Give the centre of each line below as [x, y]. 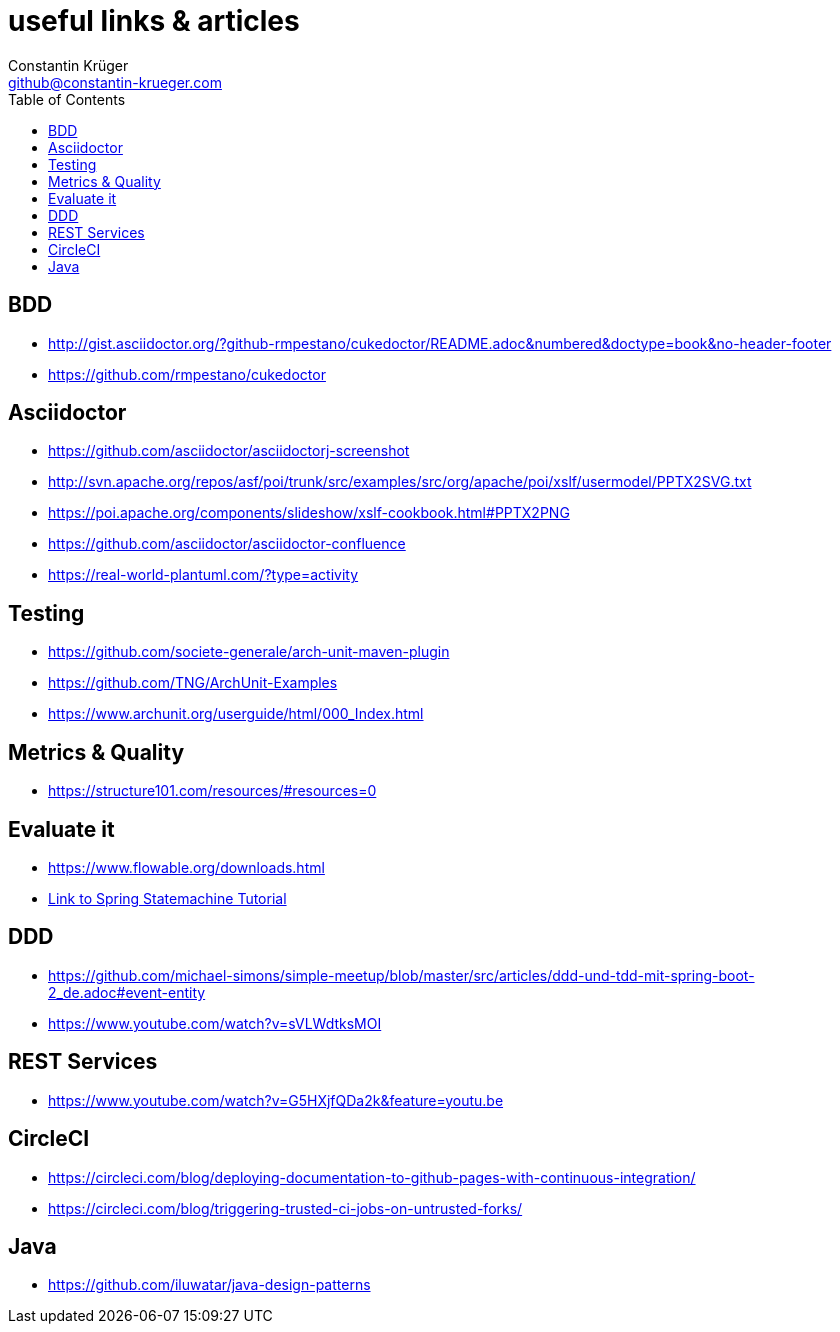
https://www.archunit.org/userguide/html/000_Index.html [236, 714]
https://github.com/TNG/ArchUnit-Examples [193, 683]
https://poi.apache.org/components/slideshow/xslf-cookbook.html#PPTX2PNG [309, 513]
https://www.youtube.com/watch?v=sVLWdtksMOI [215, 1023]
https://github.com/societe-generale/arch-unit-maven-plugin [249, 652]
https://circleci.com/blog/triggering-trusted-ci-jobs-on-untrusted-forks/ [285, 1208]
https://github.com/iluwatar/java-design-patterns [209, 1285]
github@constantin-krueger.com [115, 82]
